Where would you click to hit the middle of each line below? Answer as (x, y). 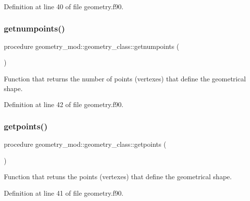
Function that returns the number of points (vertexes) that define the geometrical (125, 78)
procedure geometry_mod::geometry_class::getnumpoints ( (92, 46)
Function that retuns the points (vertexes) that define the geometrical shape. (118, 177)
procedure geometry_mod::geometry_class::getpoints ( (85, 144)
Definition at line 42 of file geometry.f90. (64, 104)
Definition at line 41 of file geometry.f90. (64, 193)
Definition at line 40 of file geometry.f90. (64, 6)
